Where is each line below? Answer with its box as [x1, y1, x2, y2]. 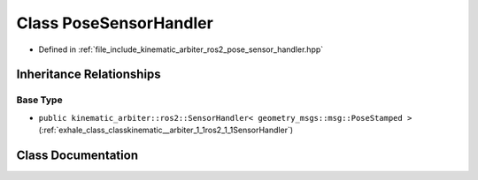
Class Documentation [16, 147, 139, 162]
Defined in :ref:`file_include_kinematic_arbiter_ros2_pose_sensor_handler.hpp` [38, 44, 324, 55]
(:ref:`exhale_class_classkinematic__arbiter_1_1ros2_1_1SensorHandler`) [38, 124, 294, 136]
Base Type [16, 94, 63, 106]
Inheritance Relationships [16, 67, 161, 82]
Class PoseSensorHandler [16, 13, 214, 33]
